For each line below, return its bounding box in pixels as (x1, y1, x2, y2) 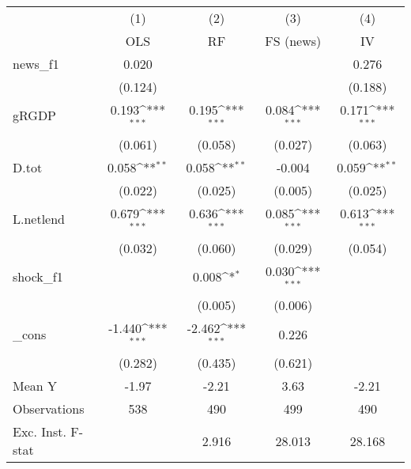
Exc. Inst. (13, 422, 66, 441)
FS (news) (265, 32, 322, 50)
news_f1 (13, 55, 59, 73)
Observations (13, 399, 85, 418)
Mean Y (13, 376, 58, 395)
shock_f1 (13, 267, 63, 286)
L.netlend (13, 210, 66, 229)
